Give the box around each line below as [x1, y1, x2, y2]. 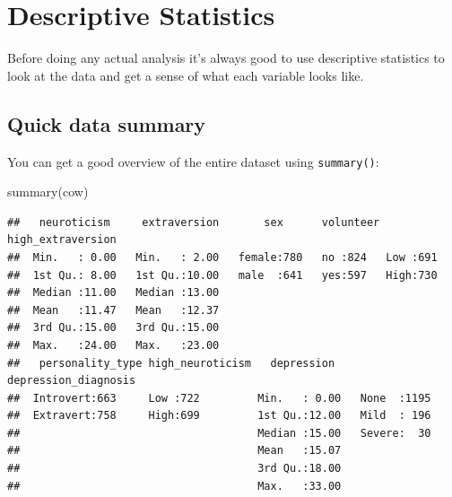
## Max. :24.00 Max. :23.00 [7, 338, 220, 352]
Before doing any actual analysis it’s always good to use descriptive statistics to [7, 48, 445, 67]
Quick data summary [7, 109, 206, 137]
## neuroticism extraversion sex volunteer [7, 215, 380, 229]
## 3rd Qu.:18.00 [7, 462, 342, 475]
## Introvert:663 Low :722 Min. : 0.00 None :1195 [7, 391, 431, 405]
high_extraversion [7, 233, 117, 247]
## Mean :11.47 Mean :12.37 [7, 303, 220, 317]
